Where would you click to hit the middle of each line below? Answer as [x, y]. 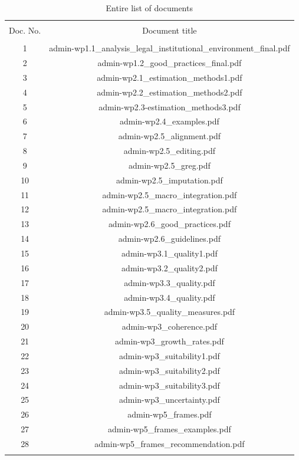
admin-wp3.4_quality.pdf [170, 297]
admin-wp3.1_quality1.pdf [170, 253]
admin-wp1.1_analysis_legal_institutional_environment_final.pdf [170, 48]
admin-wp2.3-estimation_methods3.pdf [170, 106]
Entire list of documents [149, 8]
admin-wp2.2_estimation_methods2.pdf [170, 92]
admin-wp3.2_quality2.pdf [170, 267]
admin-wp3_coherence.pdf [170, 326]
